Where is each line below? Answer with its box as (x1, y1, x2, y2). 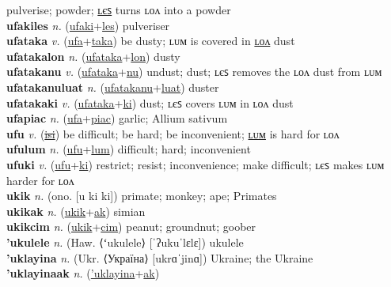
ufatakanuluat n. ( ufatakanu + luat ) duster (6, 78, 219, 95)
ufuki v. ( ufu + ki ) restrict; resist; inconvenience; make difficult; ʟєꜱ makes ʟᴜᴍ (6, 156, 385, 172)
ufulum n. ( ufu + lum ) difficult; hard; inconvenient (6, 141, 251, 157)
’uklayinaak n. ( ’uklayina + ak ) (6, 265, 160, 281)
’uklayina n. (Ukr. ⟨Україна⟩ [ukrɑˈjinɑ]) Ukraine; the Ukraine (6, 249, 313, 266)
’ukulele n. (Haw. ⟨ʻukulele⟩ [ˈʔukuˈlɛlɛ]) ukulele (6, 233, 244, 250)
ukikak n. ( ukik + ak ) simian (6, 202, 146, 219)
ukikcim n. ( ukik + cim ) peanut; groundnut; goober (6, 218, 256, 235)
